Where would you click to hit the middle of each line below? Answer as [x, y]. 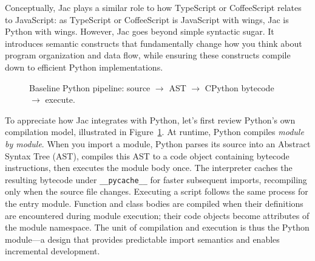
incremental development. [52, 251]
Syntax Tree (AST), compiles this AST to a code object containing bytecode [147, 155]
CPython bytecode [239, 87]
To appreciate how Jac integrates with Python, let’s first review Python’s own [150, 120]
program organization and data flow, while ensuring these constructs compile [148, 55]
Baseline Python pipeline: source [90, 87]
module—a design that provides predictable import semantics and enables [142, 239]
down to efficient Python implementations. [84, 67]
